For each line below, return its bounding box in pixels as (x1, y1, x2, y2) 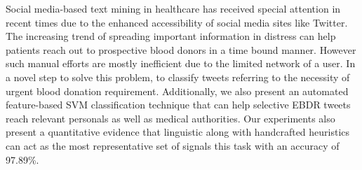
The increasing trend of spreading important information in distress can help (6, 29, 336, 43)
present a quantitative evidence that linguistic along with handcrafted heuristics (6, 125, 350, 139)
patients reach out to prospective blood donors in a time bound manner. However (6, 42, 356, 57)
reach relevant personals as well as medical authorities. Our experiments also (6, 111, 335, 125)
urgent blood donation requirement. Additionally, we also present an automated (6, 83, 349, 98)
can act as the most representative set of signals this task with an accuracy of (6, 138, 340, 153)
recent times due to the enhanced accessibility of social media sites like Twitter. (6, 15, 348, 29)
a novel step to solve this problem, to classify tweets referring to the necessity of (6, 69, 350, 84)
